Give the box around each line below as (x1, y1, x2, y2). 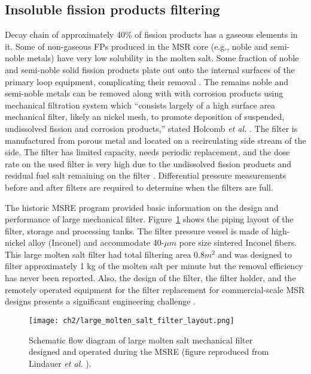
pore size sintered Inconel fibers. (179, 236, 297, 249)
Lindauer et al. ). (29, 357, 92, 369)
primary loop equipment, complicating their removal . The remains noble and (5, 75, 288, 88)
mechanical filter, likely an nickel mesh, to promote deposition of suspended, (5, 110, 285, 123)
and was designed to (218, 248, 292, 260)
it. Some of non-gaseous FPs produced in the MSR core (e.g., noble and (5, 40, 268, 52)
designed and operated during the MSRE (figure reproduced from (29, 345, 269, 358)
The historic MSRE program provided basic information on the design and (5, 201, 279, 213)
